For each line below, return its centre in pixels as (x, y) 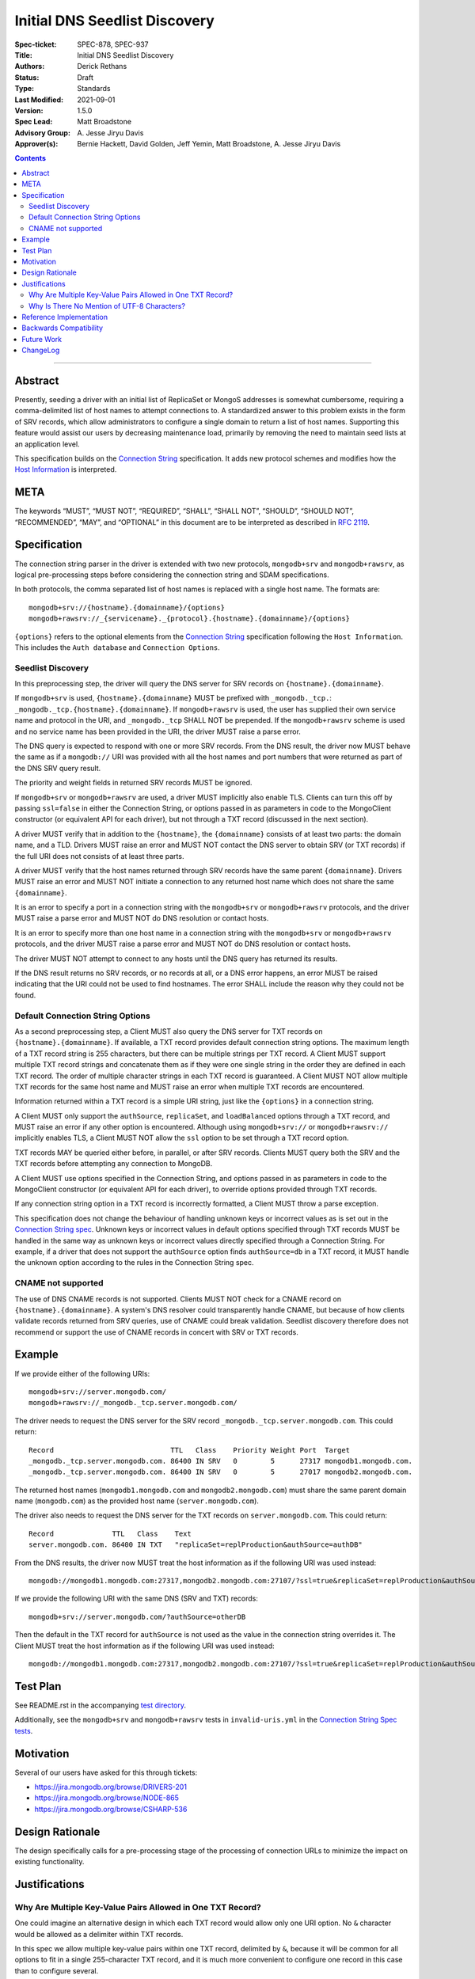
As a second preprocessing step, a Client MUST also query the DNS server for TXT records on (169, 1031)
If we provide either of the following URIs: (82, 1373)
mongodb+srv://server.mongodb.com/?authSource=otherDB (137, 1616)
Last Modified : (39, 100)
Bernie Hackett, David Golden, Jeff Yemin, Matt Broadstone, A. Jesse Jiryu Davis (209, 144)
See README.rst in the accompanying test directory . (100, 1705)
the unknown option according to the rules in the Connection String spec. (134, 1263)
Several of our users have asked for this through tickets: (106, 1772)
